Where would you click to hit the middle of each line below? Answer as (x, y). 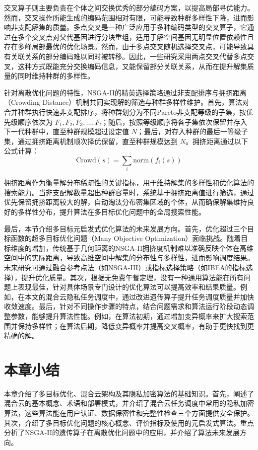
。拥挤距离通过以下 (217, 141)
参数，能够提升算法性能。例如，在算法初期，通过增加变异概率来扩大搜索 (129, 316)
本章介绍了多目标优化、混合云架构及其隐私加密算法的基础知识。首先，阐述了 (129, 393)
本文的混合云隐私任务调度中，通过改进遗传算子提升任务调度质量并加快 (139, 296)
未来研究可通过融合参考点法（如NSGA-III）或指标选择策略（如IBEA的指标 (125, 267)
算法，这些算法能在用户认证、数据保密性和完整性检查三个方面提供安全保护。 (129, 413)
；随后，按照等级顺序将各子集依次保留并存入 (174, 121)
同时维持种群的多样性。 (56, 76)
